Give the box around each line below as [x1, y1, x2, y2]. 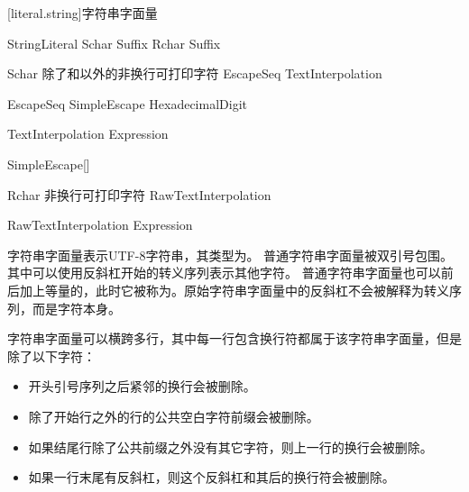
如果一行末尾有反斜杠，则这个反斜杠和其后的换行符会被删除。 [28, 468, 395, 487]
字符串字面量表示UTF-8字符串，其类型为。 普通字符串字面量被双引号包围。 [7, 245, 454, 264]
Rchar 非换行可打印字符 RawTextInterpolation [7, 185, 271, 204]
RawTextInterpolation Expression [7, 215, 193, 234]
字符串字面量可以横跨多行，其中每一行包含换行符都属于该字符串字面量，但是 [7, 329, 462, 348]
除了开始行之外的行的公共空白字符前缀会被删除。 [28, 406, 319, 425]
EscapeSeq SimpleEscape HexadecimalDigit [7, 94, 247, 113]
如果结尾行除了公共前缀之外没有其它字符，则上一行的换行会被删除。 [28, 437, 433, 456]
